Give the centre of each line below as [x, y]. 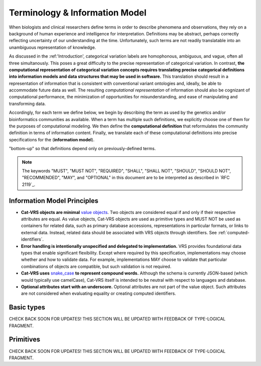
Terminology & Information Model [78, 13]
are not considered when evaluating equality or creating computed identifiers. [99, 293]
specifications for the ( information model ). [52, 139]
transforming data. [27, 104]
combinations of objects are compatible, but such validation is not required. [96, 266]
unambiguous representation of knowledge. [52, 47]
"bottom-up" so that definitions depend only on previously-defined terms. [82, 149]
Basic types [27, 307]
